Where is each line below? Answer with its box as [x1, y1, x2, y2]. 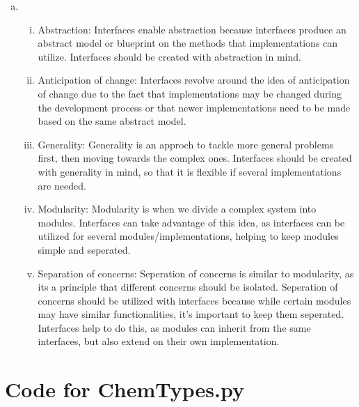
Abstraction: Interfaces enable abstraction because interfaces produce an [38, 22, 346, 36]
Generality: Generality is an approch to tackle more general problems [38, 137, 334, 151]
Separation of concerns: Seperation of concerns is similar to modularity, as [38, 266, 354, 280]
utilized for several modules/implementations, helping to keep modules [38, 229, 339, 243]
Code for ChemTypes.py [5, 375, 244, 404]
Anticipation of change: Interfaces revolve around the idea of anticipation [38, 72, 350, 87]
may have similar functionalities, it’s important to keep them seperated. [38, 307, 344, 321]
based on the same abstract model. [38, 114, 186, 128]
